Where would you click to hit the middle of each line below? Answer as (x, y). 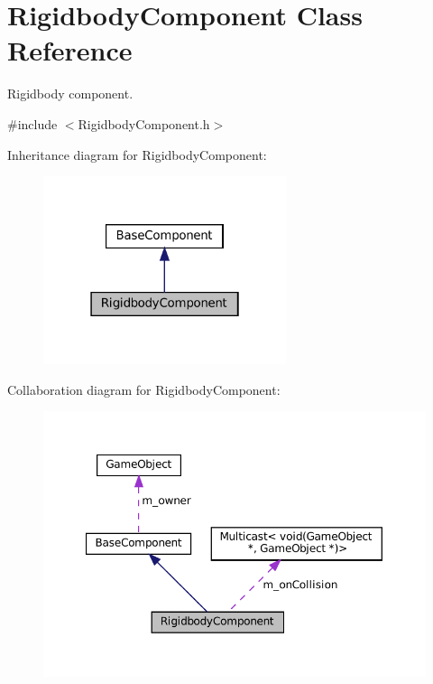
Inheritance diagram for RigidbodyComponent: (137, 154)
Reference (70, 50)
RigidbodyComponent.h (144, 123)
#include (32, 123)
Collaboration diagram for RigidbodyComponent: (144, 389)
